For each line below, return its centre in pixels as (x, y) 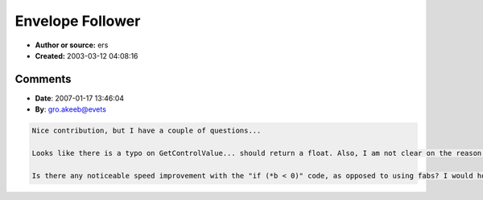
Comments (43, 79)
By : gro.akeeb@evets (70, 109)
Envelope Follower (78, 21)
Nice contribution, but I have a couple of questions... (147, 131)
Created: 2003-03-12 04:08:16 (87, 55)
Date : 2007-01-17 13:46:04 (80, 98)
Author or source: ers (72, 45)
